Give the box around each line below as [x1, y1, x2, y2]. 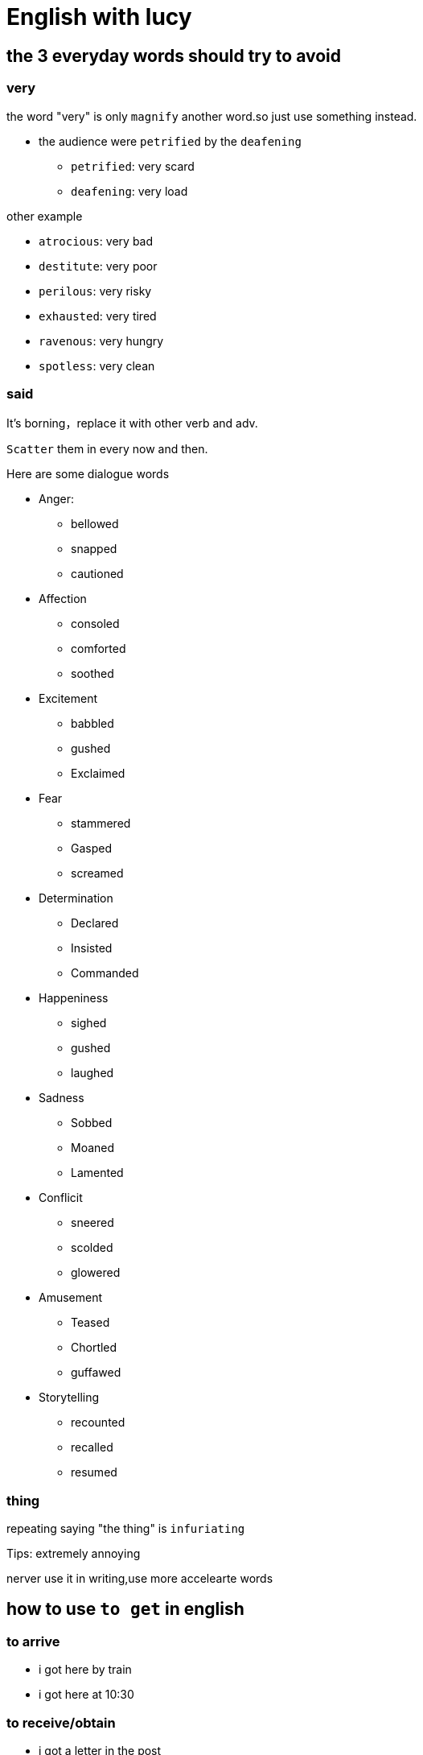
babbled [71, 716, 114, 731]
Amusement [39, 1290, 103, 1305]
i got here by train [39, 1662, 132, 1677]
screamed [71, 866, 124, 881]
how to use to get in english [6, 1599, 244, 1620]
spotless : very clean [39, 358, 155, 373]
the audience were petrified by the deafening [39, 134, 302, 148]
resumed [71, 1465, 117, 1480]
